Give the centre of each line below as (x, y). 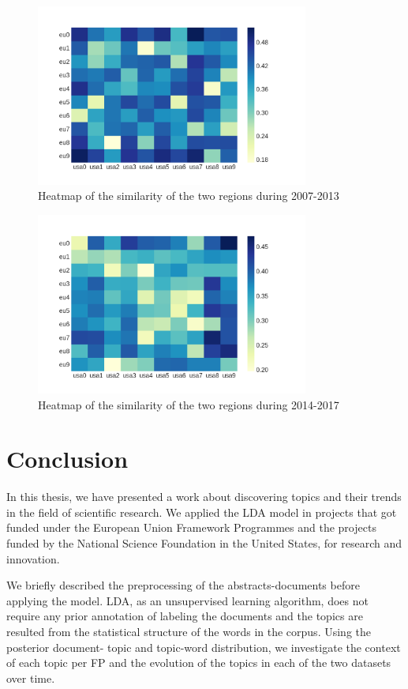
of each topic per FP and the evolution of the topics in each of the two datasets (199, 663)
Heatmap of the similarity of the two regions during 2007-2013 (189, 196)
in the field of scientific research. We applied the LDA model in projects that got (202, 512)
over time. (31, 678)
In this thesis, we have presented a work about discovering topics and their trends (204, 497)
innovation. (33, 558)
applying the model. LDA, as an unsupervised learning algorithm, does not (187, 600)
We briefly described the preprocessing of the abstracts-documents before (183, 585)
